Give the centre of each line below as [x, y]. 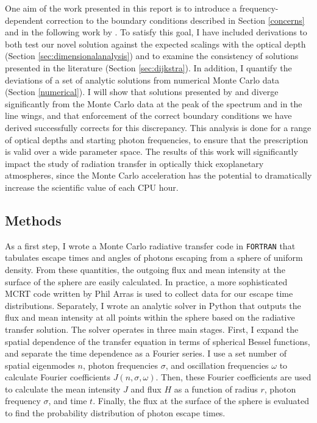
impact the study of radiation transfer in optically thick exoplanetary [134, 163]
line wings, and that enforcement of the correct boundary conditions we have [148, 116]
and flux [146, 389]
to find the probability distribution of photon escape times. [115, 413]
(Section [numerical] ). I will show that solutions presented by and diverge [142, 92]
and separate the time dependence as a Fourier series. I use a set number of [146, 353]
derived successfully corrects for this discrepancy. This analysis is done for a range [158, 127]
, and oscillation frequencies [217, 365]
